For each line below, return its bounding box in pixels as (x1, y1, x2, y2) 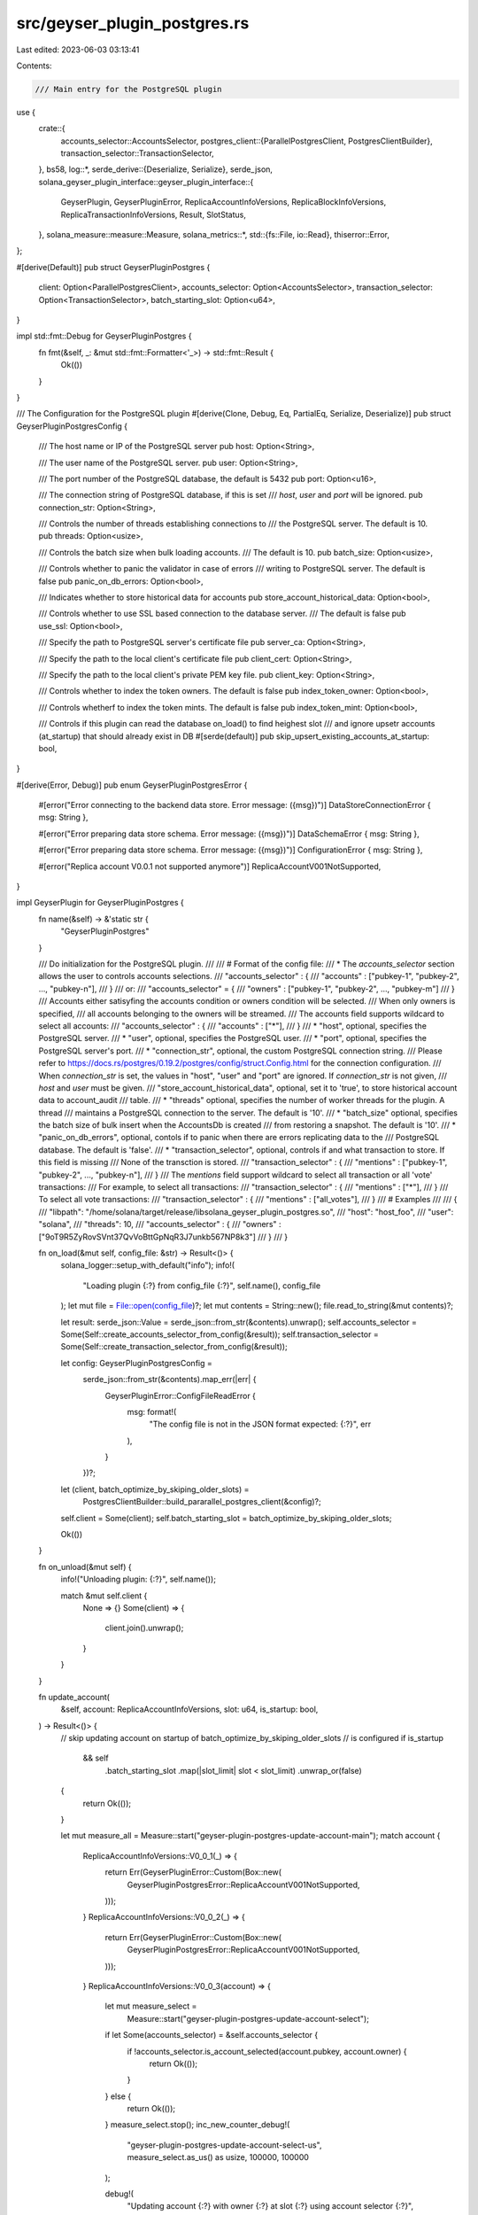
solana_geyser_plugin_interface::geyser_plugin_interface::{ (38, 176, 254, 187)
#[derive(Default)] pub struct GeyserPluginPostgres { (16, 261, 211, 272)
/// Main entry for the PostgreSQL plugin (35, 84, 222, 94)
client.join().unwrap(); (104, 1622, 184, 1634)
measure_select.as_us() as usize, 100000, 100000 (127, 2152, 310, 2163)
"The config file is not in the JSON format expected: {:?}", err (149, 1418, 372, 1430)
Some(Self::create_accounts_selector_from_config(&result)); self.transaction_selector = (60, 1329, 380, 1340)
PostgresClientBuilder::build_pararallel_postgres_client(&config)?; (82, 1496, 322, 1507)
